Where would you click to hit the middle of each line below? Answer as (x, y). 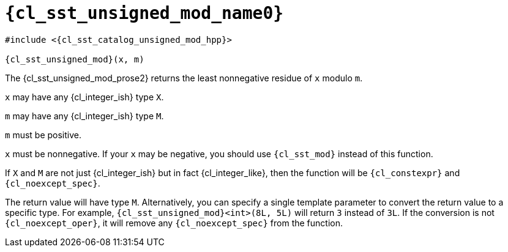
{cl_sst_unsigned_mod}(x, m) (75, 59)
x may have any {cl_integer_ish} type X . (84, 97)
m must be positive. (43, 135)
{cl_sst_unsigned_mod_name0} (144, 13)
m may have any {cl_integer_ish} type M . (84, 116)
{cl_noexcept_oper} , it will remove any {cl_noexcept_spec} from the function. (174, 223)
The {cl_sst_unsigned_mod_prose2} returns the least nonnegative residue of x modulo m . (184, 78)
